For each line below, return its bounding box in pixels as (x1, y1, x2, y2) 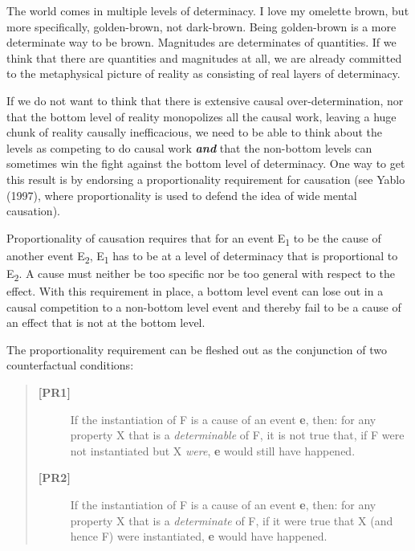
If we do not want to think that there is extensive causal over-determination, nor (6, 92, 404, 108)
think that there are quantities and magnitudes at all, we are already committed (6, 49, 402, 66)
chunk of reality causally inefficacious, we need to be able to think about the (6, 124, 383, 141)
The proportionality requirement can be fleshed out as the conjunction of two (6, 341, 387, 357)
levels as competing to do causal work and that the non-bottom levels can (6, 139, 372, 156)
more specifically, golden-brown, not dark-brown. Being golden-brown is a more (6, 18, 397, 35)
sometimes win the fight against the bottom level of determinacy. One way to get (6, 155, 405, 172)
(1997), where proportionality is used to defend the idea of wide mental (6, 186, 357, 203)
